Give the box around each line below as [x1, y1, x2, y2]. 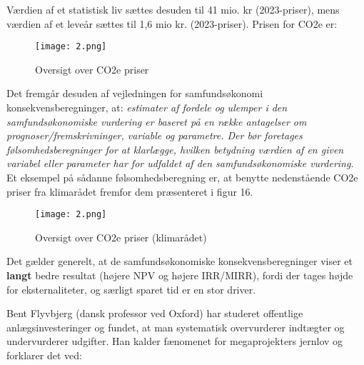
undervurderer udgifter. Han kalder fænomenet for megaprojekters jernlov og [6, 334, 343, 349]
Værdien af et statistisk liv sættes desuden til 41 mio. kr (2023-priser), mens [6, 2, 340, 16]
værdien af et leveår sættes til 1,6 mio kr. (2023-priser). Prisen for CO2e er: [6, 16, 338, 31]
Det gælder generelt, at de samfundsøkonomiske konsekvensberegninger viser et [6, 254, 353, 269]
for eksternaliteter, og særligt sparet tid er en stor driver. [6, 281, 256, 296]
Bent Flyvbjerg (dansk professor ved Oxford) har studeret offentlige [6, 306, 303, 321]
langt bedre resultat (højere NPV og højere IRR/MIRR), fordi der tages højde [6, 268, 353, 283]
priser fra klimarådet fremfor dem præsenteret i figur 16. [6, 184, 253, 199]
